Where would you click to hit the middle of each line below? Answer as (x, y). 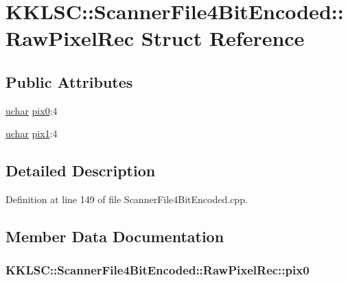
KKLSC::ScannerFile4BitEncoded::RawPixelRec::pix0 (158, 270)
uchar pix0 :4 (32, 110)
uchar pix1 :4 (32, 133)
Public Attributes (69, 81)
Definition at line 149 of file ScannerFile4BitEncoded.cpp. (127, 199)
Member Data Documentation (115, 236)
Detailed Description (81, 171)
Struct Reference (223, 38)
